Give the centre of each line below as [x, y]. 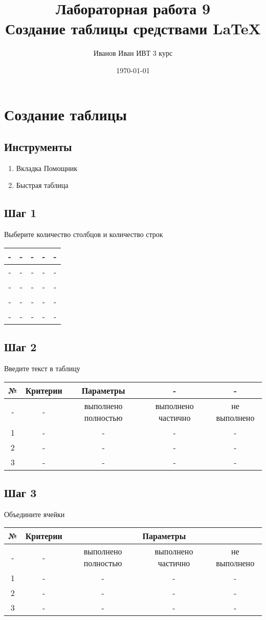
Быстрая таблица [42, 185]
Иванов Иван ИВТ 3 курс [133, 53]
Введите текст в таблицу [42, 368]
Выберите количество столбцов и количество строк [84, 234]
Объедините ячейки [35, 514]
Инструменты [38, 147]
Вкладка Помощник [47, 168]
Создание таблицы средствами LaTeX [133, 28]
